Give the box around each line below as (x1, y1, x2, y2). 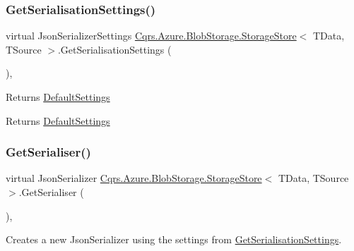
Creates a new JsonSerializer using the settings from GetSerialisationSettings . (6, 232, 342, 247)
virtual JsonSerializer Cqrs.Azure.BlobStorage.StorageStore (6, 171, 262, 185)
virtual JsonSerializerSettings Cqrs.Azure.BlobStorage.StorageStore (6, 28, 297, 43)
